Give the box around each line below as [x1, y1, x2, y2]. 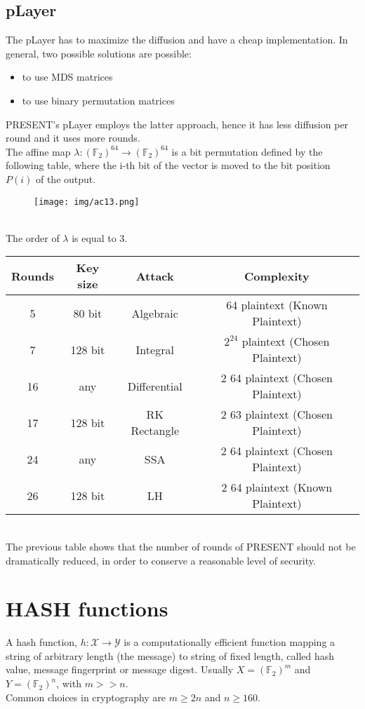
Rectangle [131, 422, 180, 439]
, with [56, 676, 81, 691]
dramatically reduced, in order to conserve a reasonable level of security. [6, 553, 316, 567]
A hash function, [6, 635, 77, 649]
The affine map [6, 144, 71, 158]
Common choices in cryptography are [6, 689, 166, 704]
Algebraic [131, 304, 178, 321]
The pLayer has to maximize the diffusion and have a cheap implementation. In [6, 32, 348, 47]
